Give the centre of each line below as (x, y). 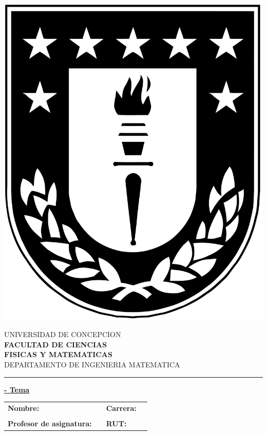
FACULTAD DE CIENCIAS (56, 344)
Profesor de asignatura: (50, 423)
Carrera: (121, 408)
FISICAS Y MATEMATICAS (58, 354)
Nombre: (24, 408)
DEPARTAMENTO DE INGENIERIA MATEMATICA (92, 364)
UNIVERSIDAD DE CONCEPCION (63, 334)
